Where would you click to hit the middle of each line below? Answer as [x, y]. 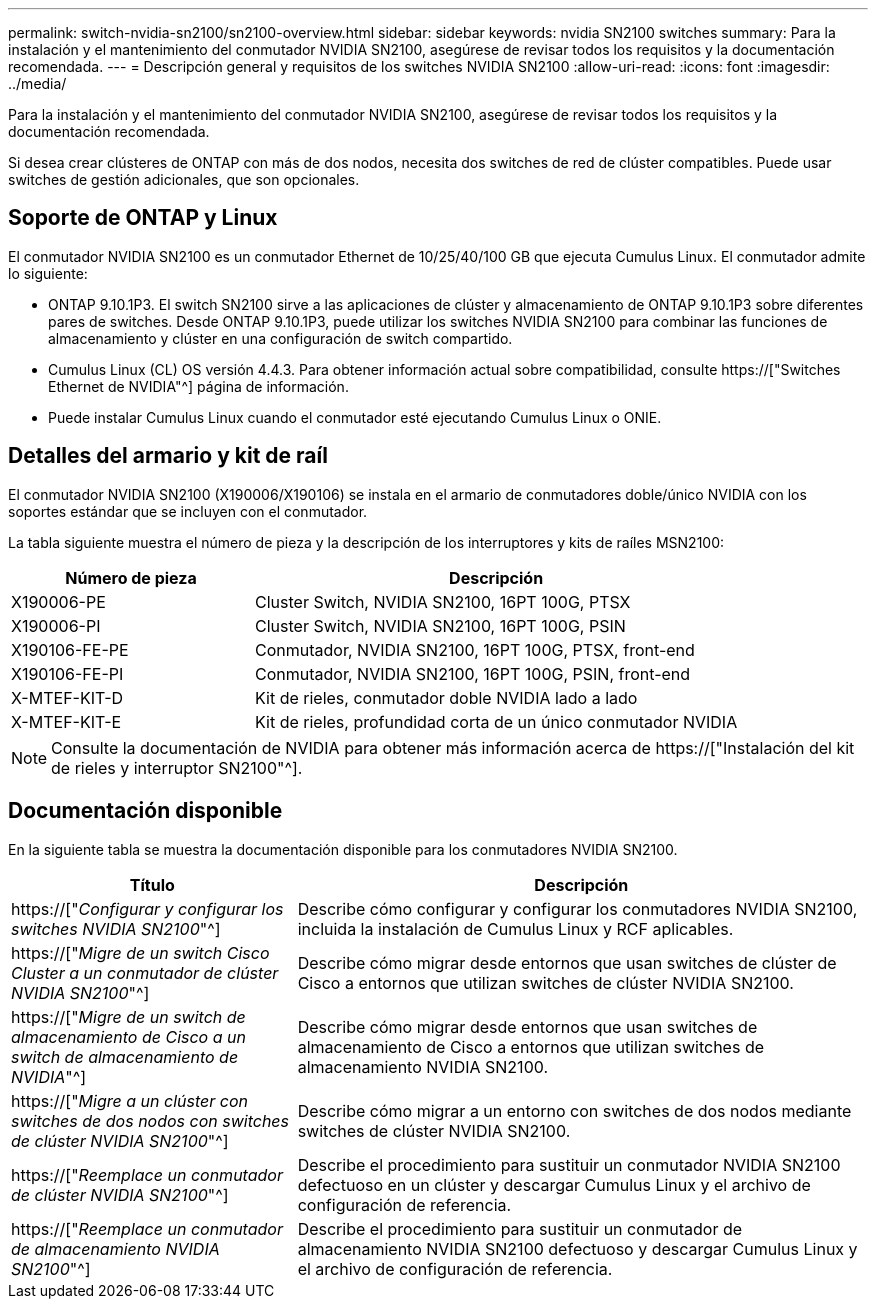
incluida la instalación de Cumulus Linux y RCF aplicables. [515, 928]
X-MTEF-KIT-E [66, 721]
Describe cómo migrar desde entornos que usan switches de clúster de [567, 962]
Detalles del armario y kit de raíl [168, 456]
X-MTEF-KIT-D [67, 697]
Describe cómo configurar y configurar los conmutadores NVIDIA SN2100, [577, 908]
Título [152, 884]
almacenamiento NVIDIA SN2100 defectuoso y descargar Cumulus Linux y [577, 1248]
